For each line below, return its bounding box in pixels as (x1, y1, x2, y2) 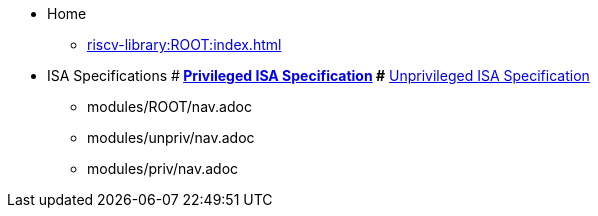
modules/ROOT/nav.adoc (87, 98, 252, 115)
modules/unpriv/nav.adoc (87, 129, 255, 146)
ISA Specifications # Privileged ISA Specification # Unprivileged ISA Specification (47, 67, 590, 84)
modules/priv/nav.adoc (87, 160, 239, 177)
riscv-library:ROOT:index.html (87, 36, 282, 53)
